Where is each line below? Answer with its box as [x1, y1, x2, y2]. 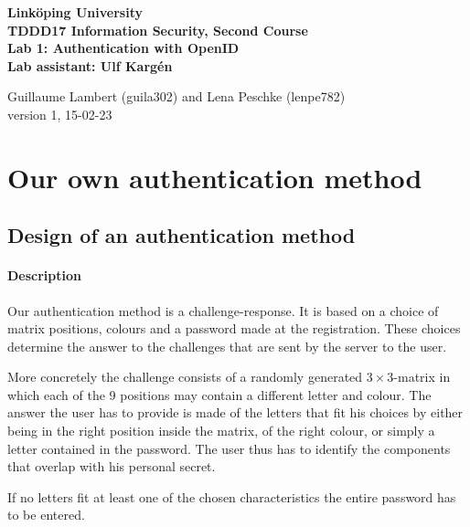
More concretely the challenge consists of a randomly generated [7, 367, 363, 386]
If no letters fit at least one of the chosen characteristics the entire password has [7, 487, 456, 506]
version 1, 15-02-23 [7, 104, 112, 123]
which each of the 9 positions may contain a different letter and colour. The [7, 385, 432, 404]
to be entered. [7, 505, 85, 524]
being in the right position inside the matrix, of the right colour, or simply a [7, 421, 435, 440]
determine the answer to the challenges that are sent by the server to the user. [7, 336, 447, 355]
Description [7, 266, 82, 285]
